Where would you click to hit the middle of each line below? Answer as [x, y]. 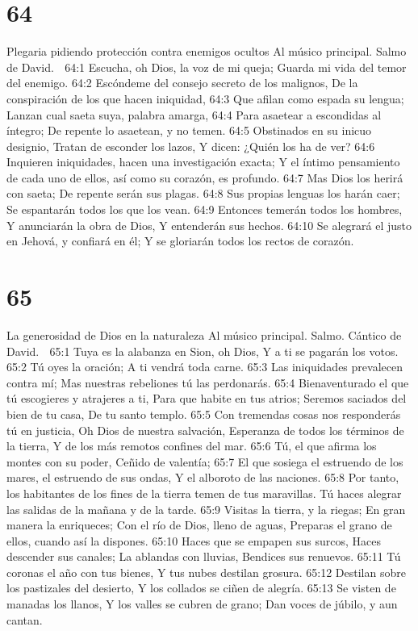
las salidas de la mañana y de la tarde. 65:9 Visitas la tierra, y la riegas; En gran [206, 509]
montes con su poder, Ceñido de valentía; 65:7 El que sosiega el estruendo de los [205, 461]
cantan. [25, 619]
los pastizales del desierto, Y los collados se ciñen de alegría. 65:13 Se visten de [201, 588]
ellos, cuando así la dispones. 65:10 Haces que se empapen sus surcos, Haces [194, 540]
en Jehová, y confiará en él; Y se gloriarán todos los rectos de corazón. [180, 241]
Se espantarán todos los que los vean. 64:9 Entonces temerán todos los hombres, [205, 209]
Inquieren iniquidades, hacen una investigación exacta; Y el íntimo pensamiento [203, 162]
